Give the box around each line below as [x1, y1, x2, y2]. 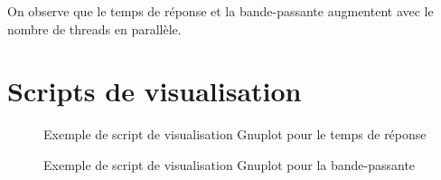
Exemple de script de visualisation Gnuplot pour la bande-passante [43, 155, 416, 174]
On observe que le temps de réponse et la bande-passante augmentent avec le [7, 2, 434, 20]
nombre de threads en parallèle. [7, 19, 182, 38]
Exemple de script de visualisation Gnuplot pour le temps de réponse [43, 125, 427, 144]
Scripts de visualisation [7, 72, 302, 109]
